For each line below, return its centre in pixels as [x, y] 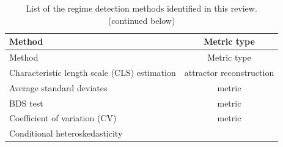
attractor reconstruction [229, 72]
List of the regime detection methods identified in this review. [141, 8]
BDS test [26, 103]
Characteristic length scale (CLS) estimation [93, 72]
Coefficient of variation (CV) [63, 118]
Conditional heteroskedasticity [66, 133]
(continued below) [141, 20]
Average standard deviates [58, 87]
